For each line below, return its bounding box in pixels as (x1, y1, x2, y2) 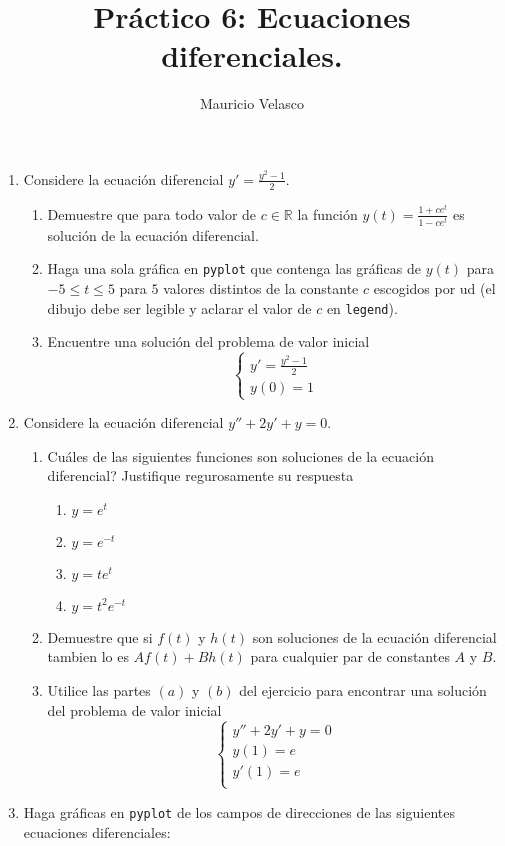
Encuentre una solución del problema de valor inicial (47, 331, 370, 352)
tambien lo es (47, 646, 129, 667)
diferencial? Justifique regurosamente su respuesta (47, 465, 354, 486)
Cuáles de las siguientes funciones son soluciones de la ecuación (47, 445, 434, 466)
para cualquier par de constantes (250, 646, 450, 667)
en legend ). (326, 297, 398, 318)
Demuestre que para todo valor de (47, 203, 257, 224)
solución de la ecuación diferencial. (47, 224, 259, 245)
